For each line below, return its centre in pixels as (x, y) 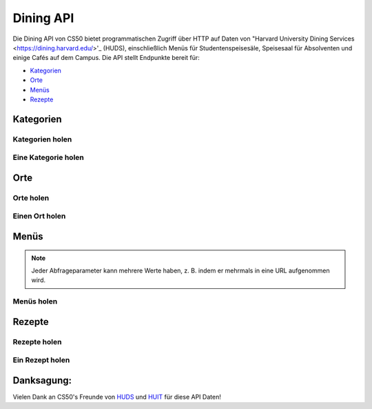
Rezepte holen (37, 341)
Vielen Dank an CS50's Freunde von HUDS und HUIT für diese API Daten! (117, 397)
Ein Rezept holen (41, 360)
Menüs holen (35, 301)
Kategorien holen (42, 139)
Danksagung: (42, 380)
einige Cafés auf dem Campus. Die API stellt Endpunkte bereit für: (106, 58)
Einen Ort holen (39, 216)
